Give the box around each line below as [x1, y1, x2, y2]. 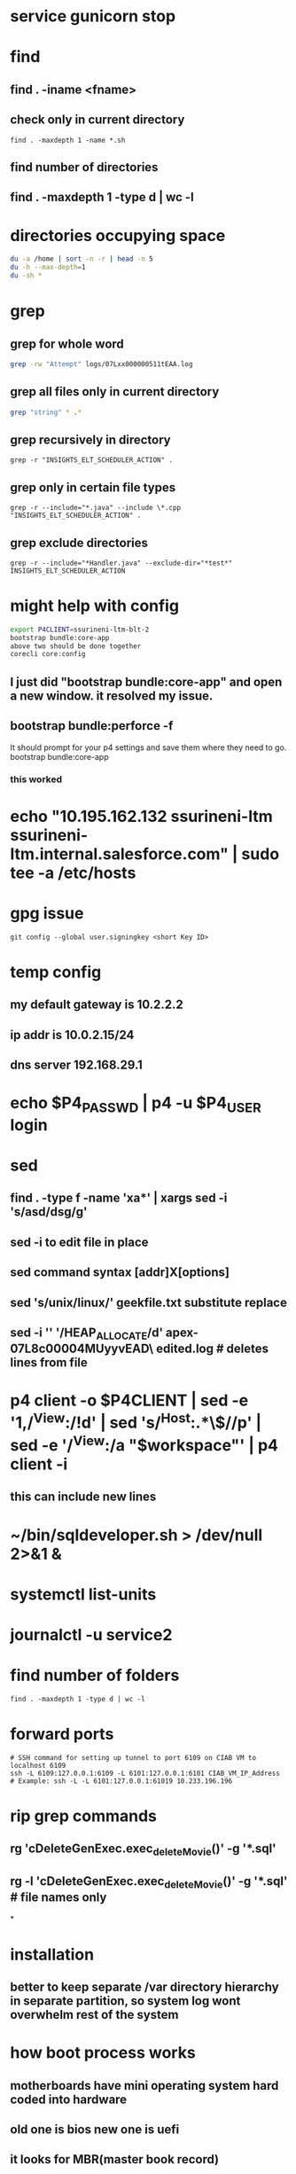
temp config [10, 962, 102, 981]
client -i [10, 1454, 68, 1474]
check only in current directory [10, 113, 185, 128]
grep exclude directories [10, 535, 149, 551]
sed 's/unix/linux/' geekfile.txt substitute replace [10, 1294, 287, 1310]
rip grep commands [10, 1806, 158, 1826]
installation [10, 1944, 95, 1965]
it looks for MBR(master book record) [10, 2152, 220, 2167]
